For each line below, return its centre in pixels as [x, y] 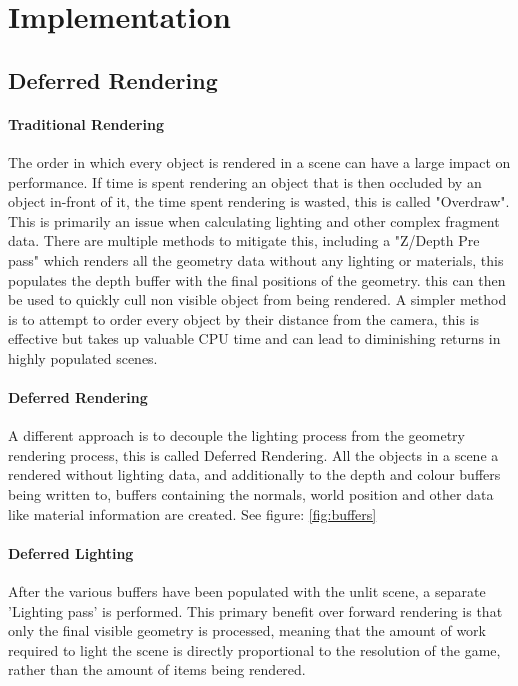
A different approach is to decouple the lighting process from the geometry [236, 435]
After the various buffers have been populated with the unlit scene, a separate [247, 591]
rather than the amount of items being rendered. [157, 669]
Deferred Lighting [71, 552]
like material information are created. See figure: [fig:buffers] [192, 513]
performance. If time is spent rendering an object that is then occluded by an [245, 181]
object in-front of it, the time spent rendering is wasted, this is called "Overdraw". [259, 201]
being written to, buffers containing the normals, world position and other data [251, 494]
